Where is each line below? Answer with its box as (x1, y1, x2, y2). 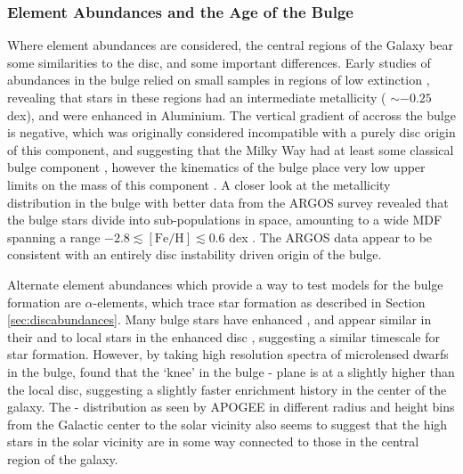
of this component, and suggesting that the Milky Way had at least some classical (7, 140, 454, 159)
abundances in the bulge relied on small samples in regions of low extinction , (7, 70, 430, 89)
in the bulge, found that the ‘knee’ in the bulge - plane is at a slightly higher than (7, 362, 455, 380)
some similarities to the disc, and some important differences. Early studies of (7, 53, 431, 71)
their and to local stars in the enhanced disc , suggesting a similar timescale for (7, 327, 441, 346)
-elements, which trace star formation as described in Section (93, 292, 426, 311)
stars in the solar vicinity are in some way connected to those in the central (7, 432, 419, 451)
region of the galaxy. (7, 449, 118, 468)
